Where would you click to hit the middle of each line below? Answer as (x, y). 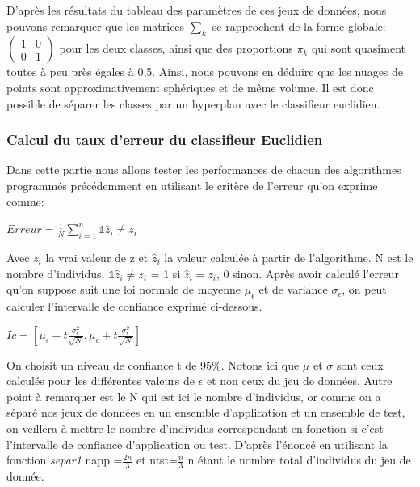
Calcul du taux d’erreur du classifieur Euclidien (165, 140)
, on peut (364, 289)
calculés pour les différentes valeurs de (101, 381)
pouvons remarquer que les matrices (96, 25)
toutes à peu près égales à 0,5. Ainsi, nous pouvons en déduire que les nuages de (205, 72)
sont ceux (360, 364)
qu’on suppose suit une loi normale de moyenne (124, 289)
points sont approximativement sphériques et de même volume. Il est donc (190, 87)
